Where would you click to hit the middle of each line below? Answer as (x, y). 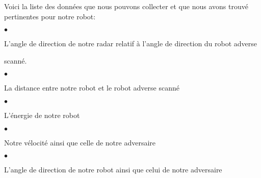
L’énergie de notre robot (42, 115)
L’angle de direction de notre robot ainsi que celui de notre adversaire (113, 170)
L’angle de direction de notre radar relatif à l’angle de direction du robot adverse (131, 43)
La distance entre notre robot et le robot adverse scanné (92, 88)
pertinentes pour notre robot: (50, 16)
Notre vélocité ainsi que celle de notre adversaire (80, 142)
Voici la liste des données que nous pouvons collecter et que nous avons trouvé (126, 6)
